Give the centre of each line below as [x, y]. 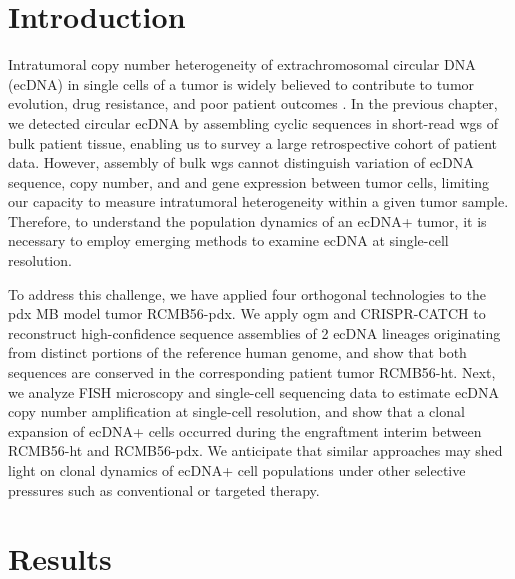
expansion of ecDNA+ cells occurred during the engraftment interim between [245, 430]
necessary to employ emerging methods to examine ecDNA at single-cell [228, 240]
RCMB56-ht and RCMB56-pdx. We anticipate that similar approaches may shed [255, 450]
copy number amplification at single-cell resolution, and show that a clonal [236, 411]
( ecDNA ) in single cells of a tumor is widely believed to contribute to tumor [241, 83]
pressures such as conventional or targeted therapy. [164, 489]
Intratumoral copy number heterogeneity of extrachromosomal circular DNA [242, 64]
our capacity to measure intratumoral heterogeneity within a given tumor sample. [258, 201]
